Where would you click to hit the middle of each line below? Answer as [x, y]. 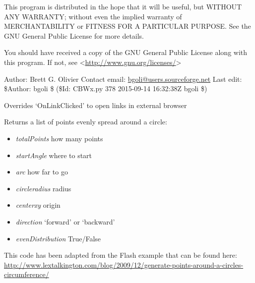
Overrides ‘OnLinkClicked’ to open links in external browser [96, 105]
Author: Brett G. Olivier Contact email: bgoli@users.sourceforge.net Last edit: [123, 79]
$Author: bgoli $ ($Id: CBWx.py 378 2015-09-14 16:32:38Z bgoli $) [106, 88]
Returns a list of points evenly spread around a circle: [86, 122]
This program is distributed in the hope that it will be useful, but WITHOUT [123, 6]
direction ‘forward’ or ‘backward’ [65, 221]
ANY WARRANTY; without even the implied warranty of [93, 16]
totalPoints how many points [59, 138]
